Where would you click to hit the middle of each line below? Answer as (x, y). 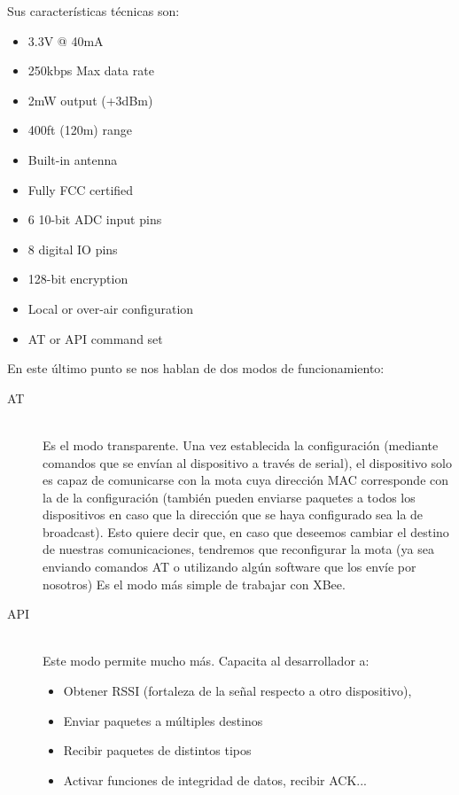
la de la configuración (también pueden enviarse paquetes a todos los (229, 497)
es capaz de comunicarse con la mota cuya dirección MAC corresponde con (246, 480)
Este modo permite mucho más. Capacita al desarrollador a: (206, 661)
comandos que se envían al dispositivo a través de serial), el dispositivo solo (247, 462)
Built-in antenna (73, 159)
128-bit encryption (78, 279)
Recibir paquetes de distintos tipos (157, 750)
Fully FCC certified (81, 189)
